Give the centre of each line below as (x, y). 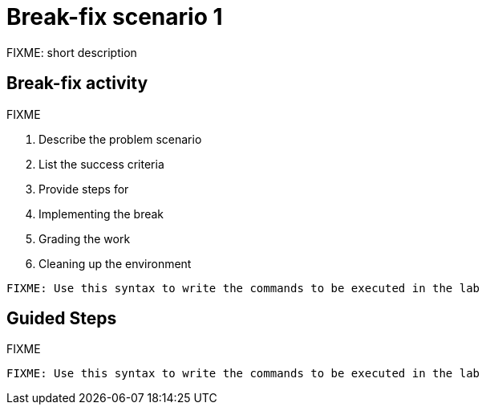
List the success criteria (101, 164)
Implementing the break (101, 214)
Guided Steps (62, 319)
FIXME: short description (72, 52)
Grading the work (85, 238)
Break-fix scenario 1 (115, 17)
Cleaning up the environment (115, 263)
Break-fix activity (77, 83)
